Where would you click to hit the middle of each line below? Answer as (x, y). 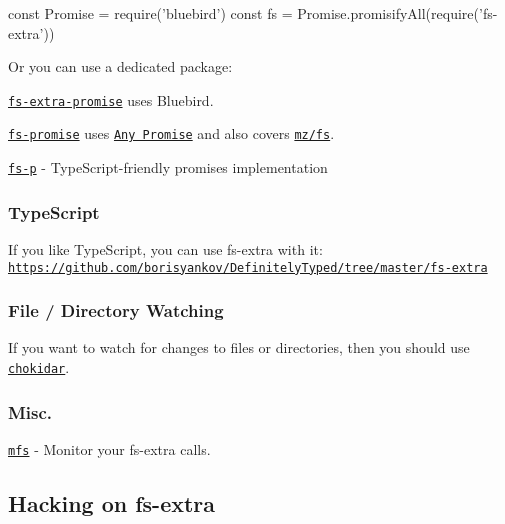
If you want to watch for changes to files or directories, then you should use (239, 347)
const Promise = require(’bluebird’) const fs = (150, 13)
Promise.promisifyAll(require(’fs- (397, 13)
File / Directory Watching (116, 310)
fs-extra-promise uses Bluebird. (111, 99)
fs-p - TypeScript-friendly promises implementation (168, 167)
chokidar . (39, 367)
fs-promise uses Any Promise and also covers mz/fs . (171, 133)
